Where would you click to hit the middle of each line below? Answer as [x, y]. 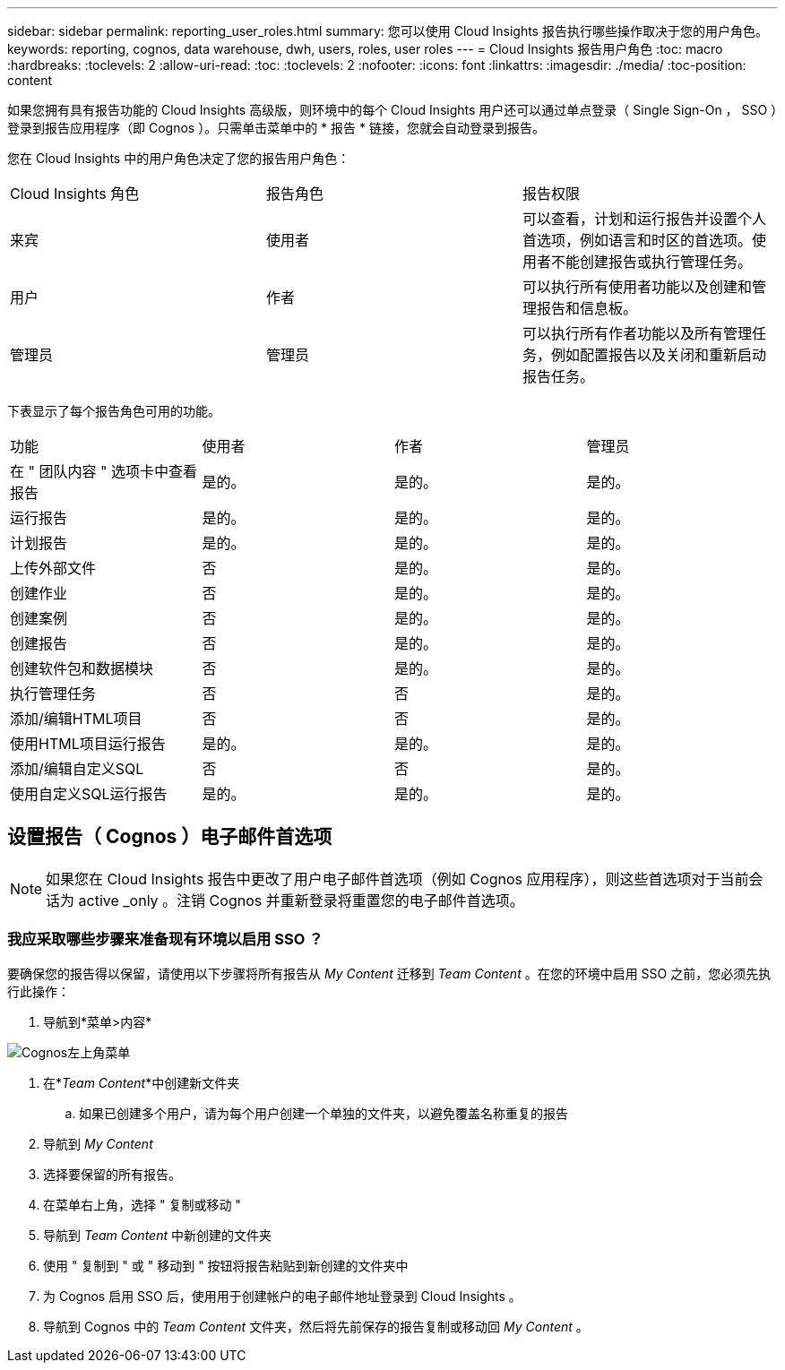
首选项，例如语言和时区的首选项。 [637, 240]
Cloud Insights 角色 [75, 194]
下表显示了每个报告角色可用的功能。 [114, 411]
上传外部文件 [53, 568]
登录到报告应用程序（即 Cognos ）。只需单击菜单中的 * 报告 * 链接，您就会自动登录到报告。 [276, 128]
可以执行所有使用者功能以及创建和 [637, 287]
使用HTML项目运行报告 [88, 744]
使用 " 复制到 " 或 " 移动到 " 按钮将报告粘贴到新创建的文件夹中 [226, 1265]
